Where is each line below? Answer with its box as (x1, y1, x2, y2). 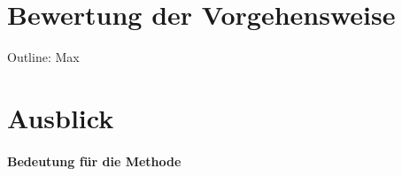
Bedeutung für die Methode (7, 151, 182, 170)
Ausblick (7, 99, 114, 135)
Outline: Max (7, 48, 80, 66)
